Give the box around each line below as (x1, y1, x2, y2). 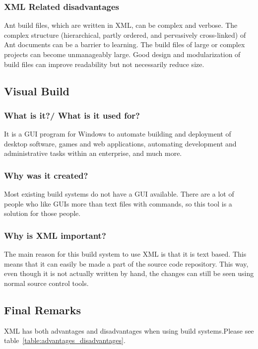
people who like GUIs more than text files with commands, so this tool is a (4, 198, 232, 209)
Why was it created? (4, 169, 88, 181)
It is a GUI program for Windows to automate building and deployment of (4, 129, 231, 139)
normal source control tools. (4, 278, 89, 288)
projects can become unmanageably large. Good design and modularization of (4, 49, 241, 59)
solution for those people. (4, 208, 81, 218)
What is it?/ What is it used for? (4, 109, 140, 121)
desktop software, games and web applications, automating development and (4, 138, 237, 148)
